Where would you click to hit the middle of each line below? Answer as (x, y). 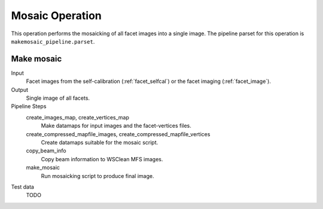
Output (19, 90)
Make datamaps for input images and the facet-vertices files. (116, 126)
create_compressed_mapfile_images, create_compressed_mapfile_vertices (118, 134)
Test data (22, 187)
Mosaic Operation (56, 16)
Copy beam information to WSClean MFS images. (102, 159)
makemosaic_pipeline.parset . (53, 41)
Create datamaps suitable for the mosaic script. (100, 142)
